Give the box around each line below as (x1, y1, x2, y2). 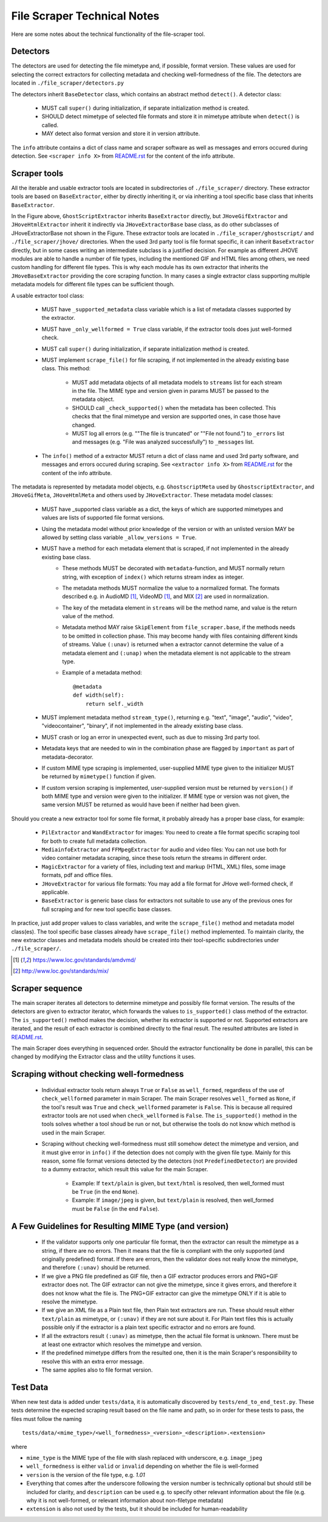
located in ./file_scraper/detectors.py (11, 79, 125, 86)
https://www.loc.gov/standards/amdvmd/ (32, 956, 136, 964)
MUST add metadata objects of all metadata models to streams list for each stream (72, 378, 282, 386)
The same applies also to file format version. (41, 1366, 153, 1373)
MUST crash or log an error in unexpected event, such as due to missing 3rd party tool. (41, 733, 261, 741)
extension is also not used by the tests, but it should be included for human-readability (26, 1505, 248, 1513)
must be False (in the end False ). (72, 1205, 160, 1212)
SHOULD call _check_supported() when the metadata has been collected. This (72, 404, 276, 411)
